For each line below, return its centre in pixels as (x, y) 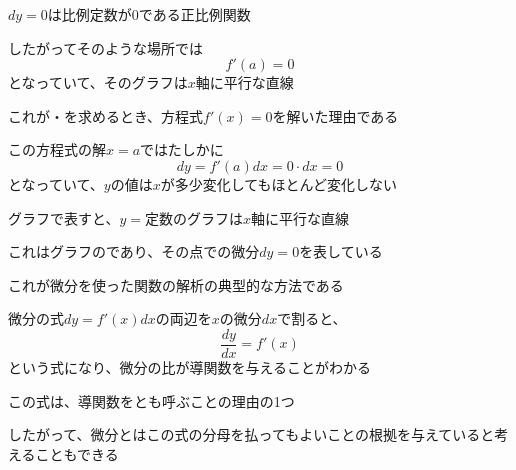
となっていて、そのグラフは (98, 82)
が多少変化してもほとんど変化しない (279, 183)
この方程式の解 (57, 149)
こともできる (77, 453)
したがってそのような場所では (105, 47)
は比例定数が (89, 14)
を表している (341, 251)
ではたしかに (182, 149)
